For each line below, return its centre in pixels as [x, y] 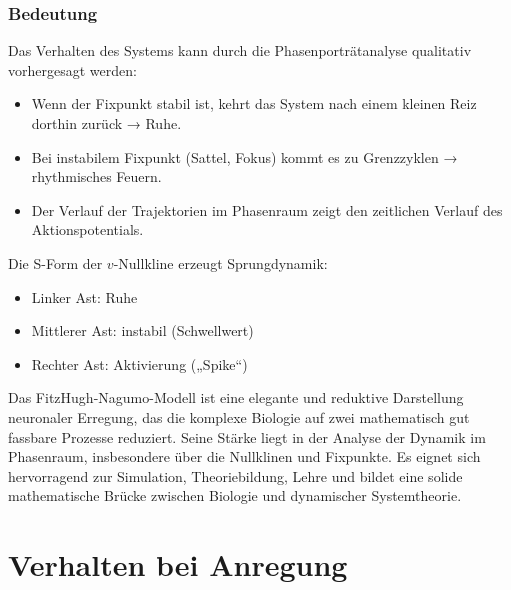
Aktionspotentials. [87, 229]
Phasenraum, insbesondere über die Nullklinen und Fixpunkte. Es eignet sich [244, 456]
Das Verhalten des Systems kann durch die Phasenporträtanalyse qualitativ [240, 50]
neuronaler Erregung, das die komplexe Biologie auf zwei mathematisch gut [239, 416]
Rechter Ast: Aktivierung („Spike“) [139, 363]
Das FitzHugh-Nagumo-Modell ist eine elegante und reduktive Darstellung [236, 397]
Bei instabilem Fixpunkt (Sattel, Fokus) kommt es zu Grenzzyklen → [244, 156]
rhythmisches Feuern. [96, 176]
